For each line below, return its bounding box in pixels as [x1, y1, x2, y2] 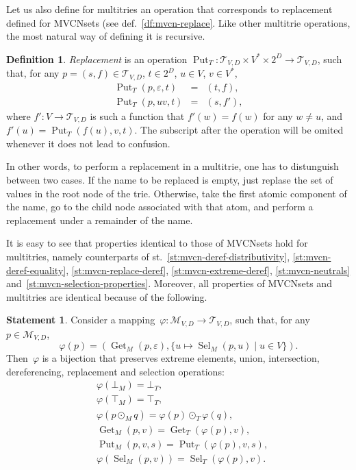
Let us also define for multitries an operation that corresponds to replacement [6, 2, 333, 16]
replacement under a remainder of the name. [6, 212, 193, 227]
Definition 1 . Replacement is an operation [6, 51, 188, 66]
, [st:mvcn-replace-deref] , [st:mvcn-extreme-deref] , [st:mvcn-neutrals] [66, 262, 351, 277]
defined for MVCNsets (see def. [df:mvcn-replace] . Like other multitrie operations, [6, 15, 351, 29]
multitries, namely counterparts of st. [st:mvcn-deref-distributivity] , [6, 249, 290, 263]
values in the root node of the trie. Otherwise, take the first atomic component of [6, 186, 347, 200]
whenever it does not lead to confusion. [6, 136, 170, 150]
